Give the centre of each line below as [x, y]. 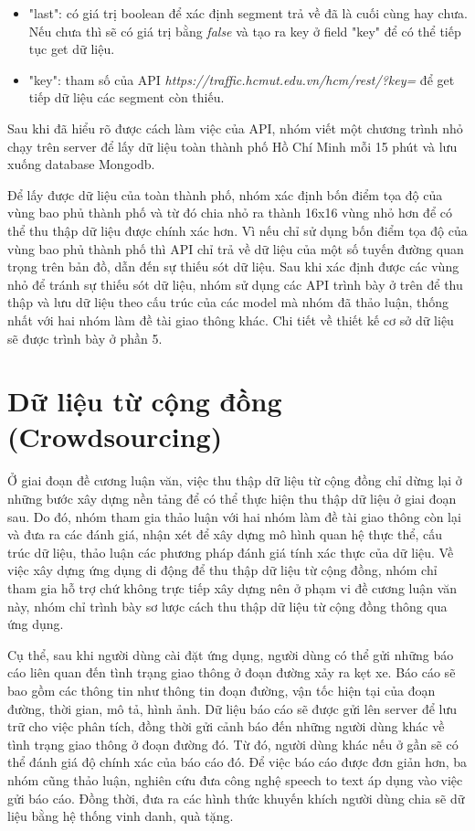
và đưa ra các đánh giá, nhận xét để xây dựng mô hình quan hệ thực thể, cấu [225, 534]
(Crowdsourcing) [115, 437]
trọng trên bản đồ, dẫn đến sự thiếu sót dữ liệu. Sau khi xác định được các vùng [233, 266]
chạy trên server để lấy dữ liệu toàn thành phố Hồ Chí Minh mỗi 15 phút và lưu [232, 146]
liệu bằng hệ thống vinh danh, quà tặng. [121, 816]
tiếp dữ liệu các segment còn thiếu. [127, 97]
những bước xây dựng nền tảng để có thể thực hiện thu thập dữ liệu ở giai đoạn [232, 498]
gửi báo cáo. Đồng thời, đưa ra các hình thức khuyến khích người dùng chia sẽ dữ [236, 798]
